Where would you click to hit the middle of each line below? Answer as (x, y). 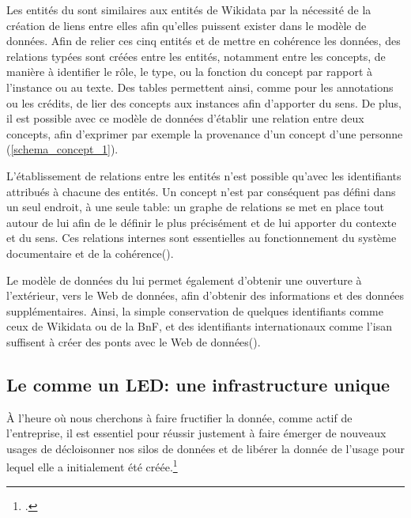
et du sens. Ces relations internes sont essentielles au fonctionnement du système (202, 238)
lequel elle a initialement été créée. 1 (92, 466)
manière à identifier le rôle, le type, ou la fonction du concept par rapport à (190, 72)
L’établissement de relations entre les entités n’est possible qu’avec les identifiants (204, 175)
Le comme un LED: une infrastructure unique (198, 384)
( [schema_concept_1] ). (62, 149)
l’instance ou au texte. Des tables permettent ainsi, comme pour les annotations (200, 87)
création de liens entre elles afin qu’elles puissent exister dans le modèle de (187, 25)
